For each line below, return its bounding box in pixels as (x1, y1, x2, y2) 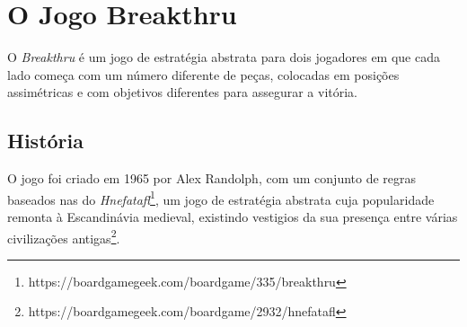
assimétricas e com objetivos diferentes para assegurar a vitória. (7, 83, 358, 102)
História (7, 127, 84, 155)
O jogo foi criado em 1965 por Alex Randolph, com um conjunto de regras (7, 169, 417, 188)
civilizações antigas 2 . (7, 225, 120, 247)
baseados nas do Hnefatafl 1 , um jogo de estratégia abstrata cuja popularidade (7, 187, 435, 208)
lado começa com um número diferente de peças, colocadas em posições (7, 65, 400, 84)
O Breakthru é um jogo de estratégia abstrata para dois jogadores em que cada (7, 48, 440, 66)
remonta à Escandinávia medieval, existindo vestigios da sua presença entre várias (7, 207, 458, 225)
